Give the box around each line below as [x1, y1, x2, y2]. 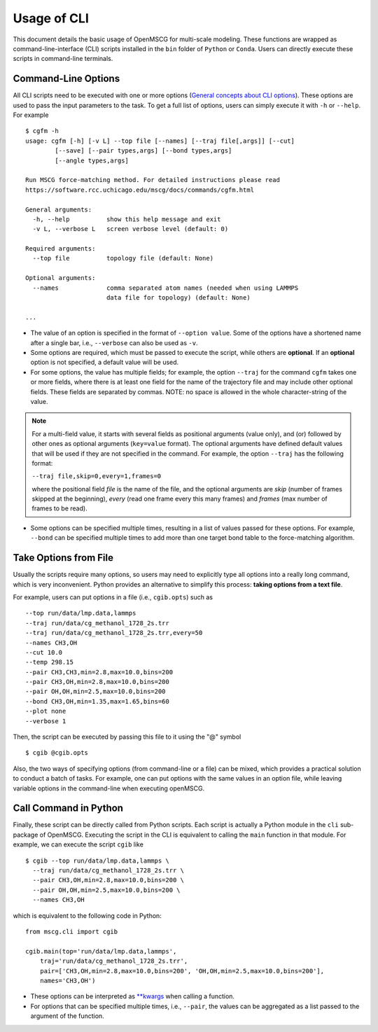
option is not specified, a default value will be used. [30, 358, 179, 367]
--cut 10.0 [25, 648, 63, 656]
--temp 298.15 [25, 658, 73, 667]
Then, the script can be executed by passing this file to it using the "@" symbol [13, 732, 241, 741]
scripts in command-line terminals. [13, 55, 113, 63]
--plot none [25, 707, 66, 716]
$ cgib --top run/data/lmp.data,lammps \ [25, 856, 169, 865]
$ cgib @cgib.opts [25, 749, 89, 757]
